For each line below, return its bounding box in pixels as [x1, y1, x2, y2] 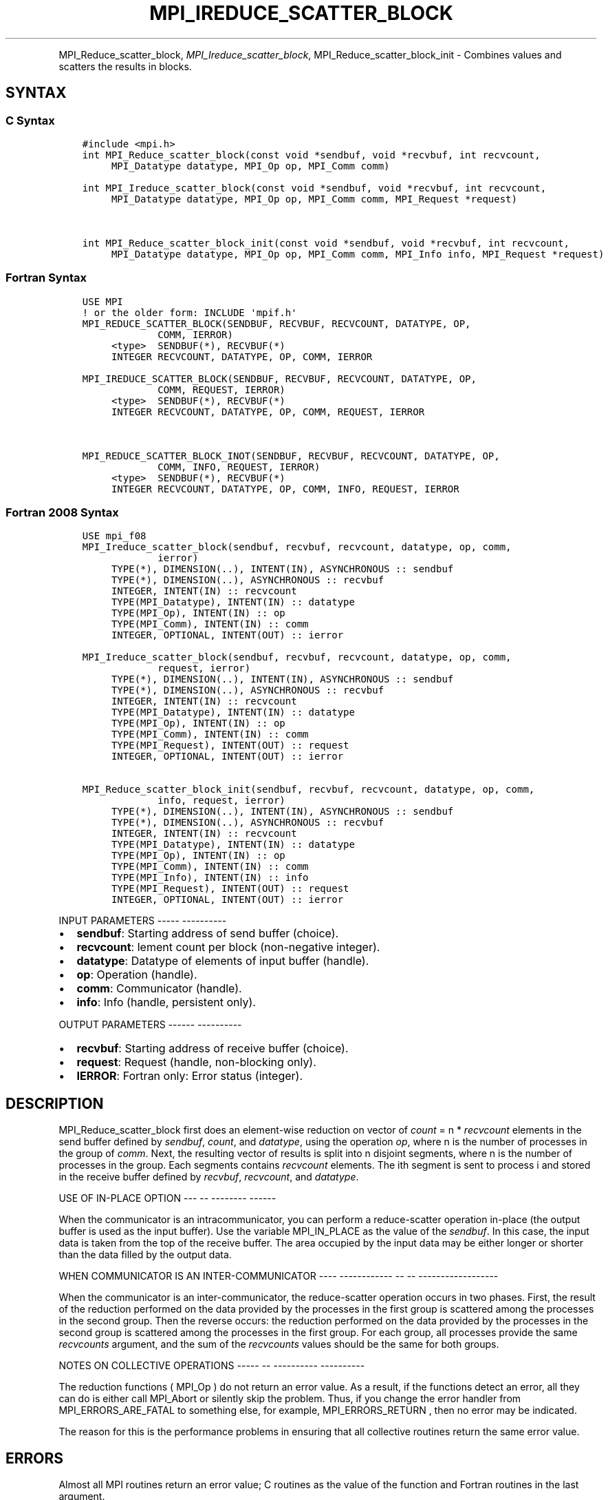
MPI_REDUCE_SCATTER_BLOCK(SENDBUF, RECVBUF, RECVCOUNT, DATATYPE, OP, [82, 317, 471, 329]
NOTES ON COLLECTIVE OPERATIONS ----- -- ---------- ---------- [58, 1360, 365, 1372]
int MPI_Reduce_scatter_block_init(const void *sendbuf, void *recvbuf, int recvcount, [82, 237, 569, 249]
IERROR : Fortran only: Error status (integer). [76, 1069, 303, 1083]
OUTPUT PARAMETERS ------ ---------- [58, 1019, 242, 1031]
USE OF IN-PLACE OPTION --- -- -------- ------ [58, 1192, 276, 1205]
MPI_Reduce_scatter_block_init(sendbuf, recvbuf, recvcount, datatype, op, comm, [82, 784, 535, 795]
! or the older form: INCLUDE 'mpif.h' [82, 306, 297, 318]
